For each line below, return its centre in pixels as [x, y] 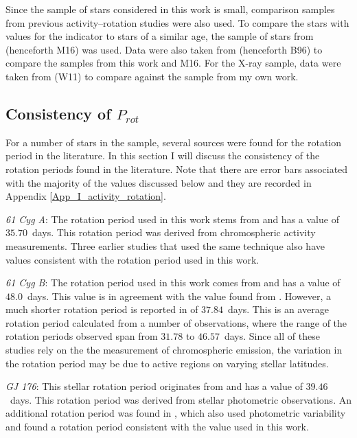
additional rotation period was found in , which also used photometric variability [176, 413]
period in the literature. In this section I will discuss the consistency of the [163, 155]
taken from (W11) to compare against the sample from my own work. [152, 76]
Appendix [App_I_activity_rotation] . [86, 196]
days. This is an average [278, 309]
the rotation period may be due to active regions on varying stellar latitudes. [167, 363]
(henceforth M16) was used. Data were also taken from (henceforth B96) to [164, 49]
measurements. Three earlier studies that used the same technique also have [165, 245]
